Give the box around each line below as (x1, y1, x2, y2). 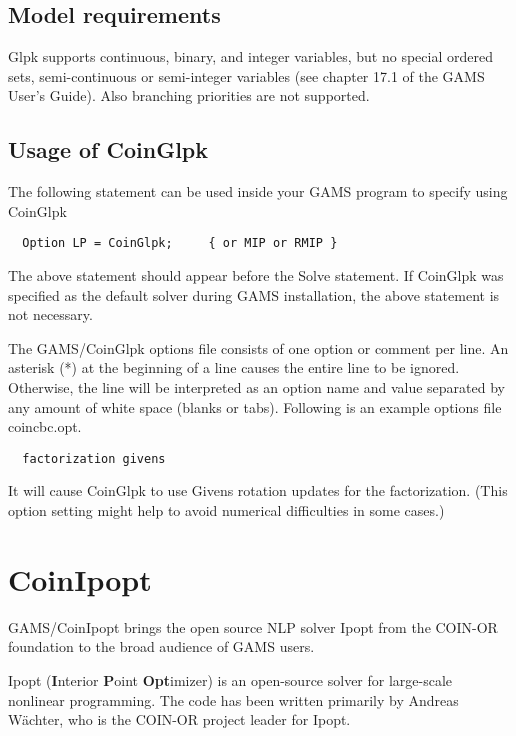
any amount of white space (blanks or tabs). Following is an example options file (8, 396, 502, 417)
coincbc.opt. (8, 416, 82, 437)
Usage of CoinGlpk (8, 134, 209, 165)
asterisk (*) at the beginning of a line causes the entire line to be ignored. (8, 357, 460, 378)
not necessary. (8, 304, 93, 325)
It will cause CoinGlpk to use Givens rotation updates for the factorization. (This (8, 480, 508, 501)
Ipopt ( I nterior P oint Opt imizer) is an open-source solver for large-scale (8, 669, 453, 690)
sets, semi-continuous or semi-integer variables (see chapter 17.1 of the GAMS (8, 65, 485, 86)
